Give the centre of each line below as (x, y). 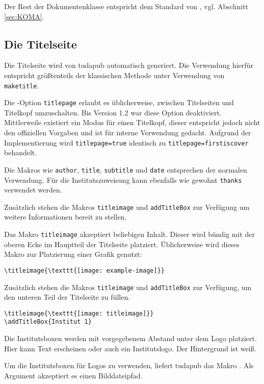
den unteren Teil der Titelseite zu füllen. (67, 297)
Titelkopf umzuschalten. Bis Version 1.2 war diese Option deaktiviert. (113, 112)
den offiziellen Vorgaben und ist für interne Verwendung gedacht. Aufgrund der (128, 133)
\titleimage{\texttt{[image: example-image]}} (84, 270)
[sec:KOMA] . (24, 16)
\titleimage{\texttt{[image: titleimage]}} (79, 313)
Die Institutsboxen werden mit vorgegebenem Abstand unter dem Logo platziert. (130, 338)
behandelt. (21, 152)
